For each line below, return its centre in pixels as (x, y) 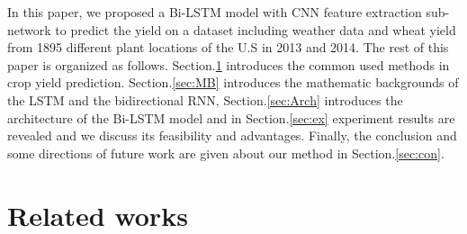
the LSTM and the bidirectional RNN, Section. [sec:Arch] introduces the (205, 99)
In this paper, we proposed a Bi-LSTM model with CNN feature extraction (215, 12)
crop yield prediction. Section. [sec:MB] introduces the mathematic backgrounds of (233, 82)
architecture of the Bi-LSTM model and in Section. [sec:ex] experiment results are (231, 117)
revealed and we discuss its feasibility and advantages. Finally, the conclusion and (232, 135)
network (29, 29)
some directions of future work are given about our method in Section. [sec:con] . (226, 153)
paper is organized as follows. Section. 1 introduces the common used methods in (229, 64)
